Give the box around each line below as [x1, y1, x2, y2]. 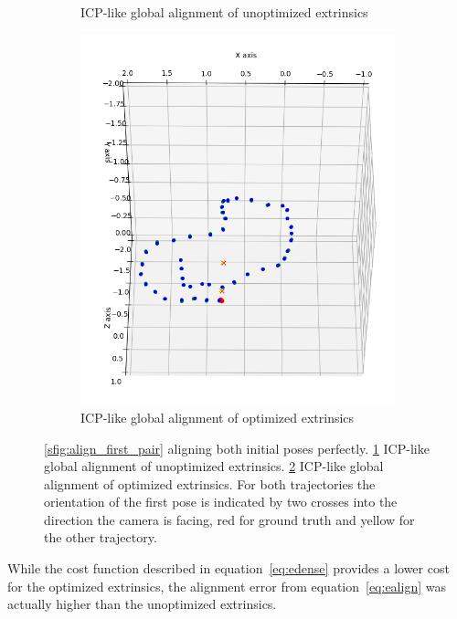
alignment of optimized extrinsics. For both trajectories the [44, 474, 376, 493]
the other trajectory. [44, 528, 157, 547]
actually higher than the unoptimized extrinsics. [7, 594, 277, 614]
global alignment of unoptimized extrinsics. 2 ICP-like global [44, 456, 384, 476]
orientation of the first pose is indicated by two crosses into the [44, 492, 398, 511]
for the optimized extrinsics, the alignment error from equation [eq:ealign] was [7, 576, 446, 595]
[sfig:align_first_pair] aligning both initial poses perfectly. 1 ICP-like [44, 438, 430, 457]
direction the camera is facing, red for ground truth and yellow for [44, 509, 415, 529]
